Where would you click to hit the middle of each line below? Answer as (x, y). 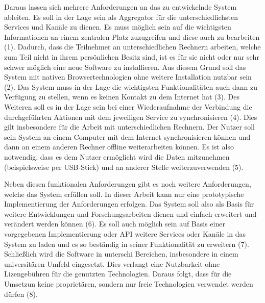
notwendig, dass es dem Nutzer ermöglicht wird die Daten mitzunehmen (117, 156)
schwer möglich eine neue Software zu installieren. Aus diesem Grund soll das (125, 67)
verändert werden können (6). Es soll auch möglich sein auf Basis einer (115, 224)
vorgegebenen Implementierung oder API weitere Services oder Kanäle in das (125, 234)
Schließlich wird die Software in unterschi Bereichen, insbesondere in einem (121, 254)
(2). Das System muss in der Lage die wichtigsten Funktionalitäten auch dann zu (131, 86)
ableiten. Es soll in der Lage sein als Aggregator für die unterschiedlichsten (121, 17)
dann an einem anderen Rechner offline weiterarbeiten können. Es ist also (119, 147)
